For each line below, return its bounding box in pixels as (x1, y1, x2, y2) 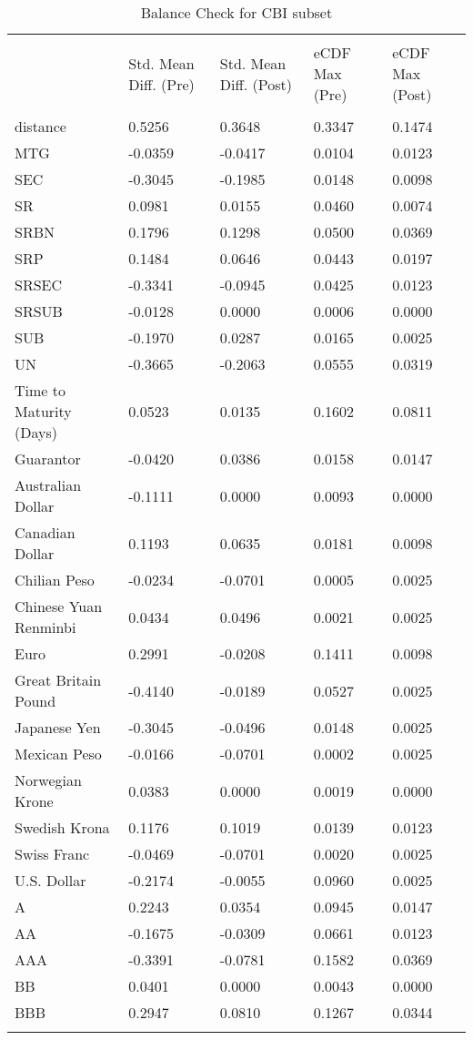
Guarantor (15, 448, 81, 469)
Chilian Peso (15, 569, 95, 590)
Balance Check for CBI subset (140, 2, 333, 23)
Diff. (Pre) (128, 73, 195, 95)
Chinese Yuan (15, 596, 103, 617)
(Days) (15, 422, 57, 443)
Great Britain (15, 669, 102, 690)
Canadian (15, 522, 75, 543)
